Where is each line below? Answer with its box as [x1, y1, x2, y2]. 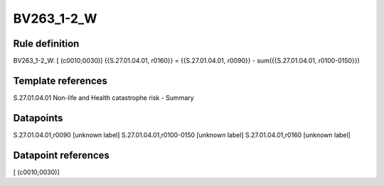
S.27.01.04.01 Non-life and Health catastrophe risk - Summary [13, 93, 195, 102]
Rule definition [13, 38, 80, 50]
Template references [13, 74, 108, 86]
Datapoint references [13, 149, 110, 161]
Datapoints [13, 112, 63, 124]
